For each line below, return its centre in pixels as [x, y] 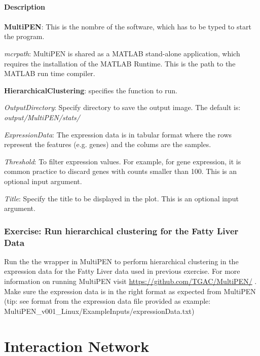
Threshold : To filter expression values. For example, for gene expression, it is [123, 161]
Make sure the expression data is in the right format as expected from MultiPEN [130, 291]
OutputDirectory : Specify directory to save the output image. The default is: [122, 107]
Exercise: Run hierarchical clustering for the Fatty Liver [121, 230]
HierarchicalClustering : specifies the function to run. [91, 90]
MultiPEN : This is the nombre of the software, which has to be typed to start [128, 26]
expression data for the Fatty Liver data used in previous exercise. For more [122, 271]
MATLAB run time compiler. [50, 73]
